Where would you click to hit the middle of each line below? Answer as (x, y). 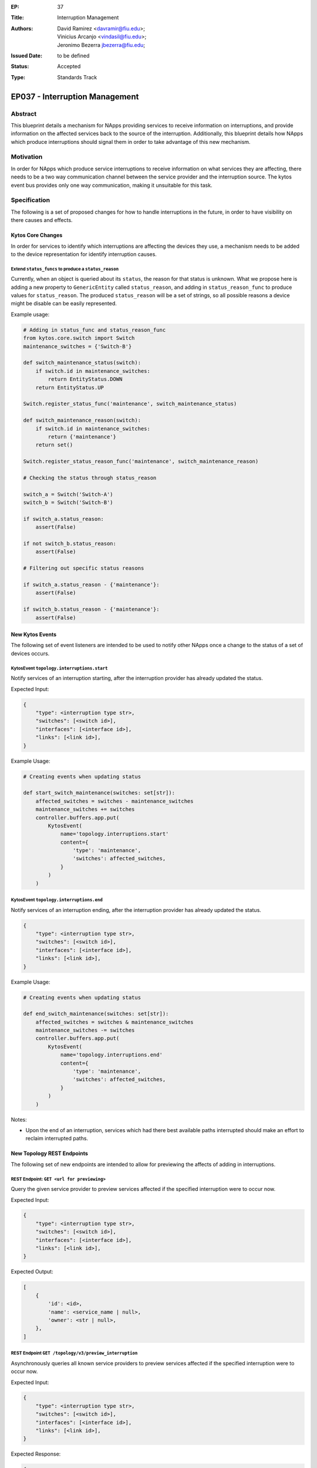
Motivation (27, 157)
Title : (18, 18)
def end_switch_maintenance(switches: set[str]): (96, 1014)
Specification (30, 200)
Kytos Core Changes (37, 235)
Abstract (24, 113)
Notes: (19, 1119)
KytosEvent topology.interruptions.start (59, 668)
